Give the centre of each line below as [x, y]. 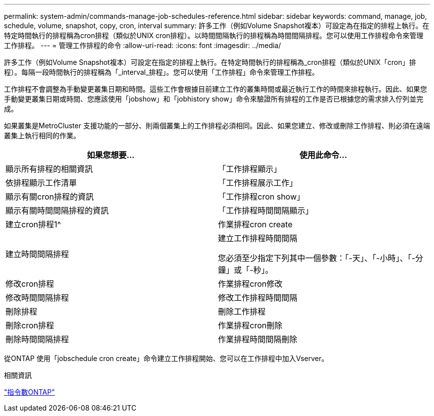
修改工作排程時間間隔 [258, 298]
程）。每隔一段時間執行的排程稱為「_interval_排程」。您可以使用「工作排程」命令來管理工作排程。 [162, 72]
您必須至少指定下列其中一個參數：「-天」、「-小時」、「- [317, 258]
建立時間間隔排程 [37, 254]
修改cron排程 [30, 284]
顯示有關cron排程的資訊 [50, 197]
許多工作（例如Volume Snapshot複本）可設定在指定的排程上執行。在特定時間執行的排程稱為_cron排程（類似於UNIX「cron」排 [210, 62]
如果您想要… [111, 155]
